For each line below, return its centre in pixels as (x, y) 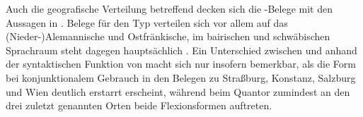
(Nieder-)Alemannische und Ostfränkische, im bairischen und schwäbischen (168, 36)
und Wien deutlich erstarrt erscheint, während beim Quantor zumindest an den (178, 91)
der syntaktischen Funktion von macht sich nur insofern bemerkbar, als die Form (181, 64)
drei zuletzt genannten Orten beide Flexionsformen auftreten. (139, 105)
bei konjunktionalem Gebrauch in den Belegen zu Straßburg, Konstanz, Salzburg (181, 77)
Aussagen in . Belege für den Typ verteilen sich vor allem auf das (147, 22)
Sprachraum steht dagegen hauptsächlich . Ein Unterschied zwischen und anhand (181, 50)
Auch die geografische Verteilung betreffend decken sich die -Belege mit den (169, 8)
